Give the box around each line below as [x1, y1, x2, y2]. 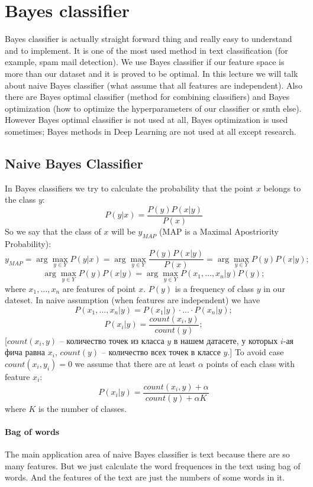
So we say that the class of [5, 225, 101, 237]
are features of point [62, 282, 136, 294]
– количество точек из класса [59, 334, 164, 346]
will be [111, 225, 135, 237]
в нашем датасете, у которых [173, 334, 278, 346]
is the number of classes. [38, 402, 127, 414]
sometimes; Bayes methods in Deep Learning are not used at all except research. [5, 125, 296, 137]
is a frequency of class [175, 282, 254, 294]
